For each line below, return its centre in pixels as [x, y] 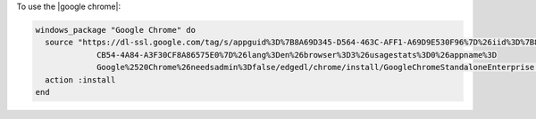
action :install [80, 79]
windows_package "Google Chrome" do [116, 30]
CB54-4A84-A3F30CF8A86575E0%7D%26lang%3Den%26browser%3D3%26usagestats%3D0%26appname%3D [297, 55]
